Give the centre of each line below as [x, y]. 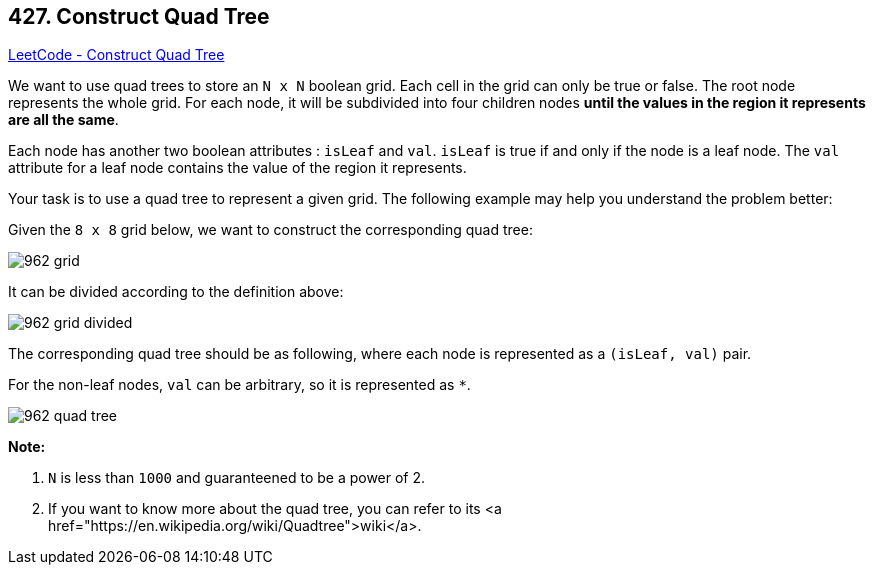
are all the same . [63, 120]
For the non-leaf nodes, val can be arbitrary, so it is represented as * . [239, 385]
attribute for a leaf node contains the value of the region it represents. [237, 168]
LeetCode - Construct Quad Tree [116, 55]
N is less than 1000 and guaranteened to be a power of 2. [237, 478]
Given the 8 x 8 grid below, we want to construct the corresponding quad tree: [270, 230]
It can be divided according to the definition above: [176, 292]
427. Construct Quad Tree [139, 16]
